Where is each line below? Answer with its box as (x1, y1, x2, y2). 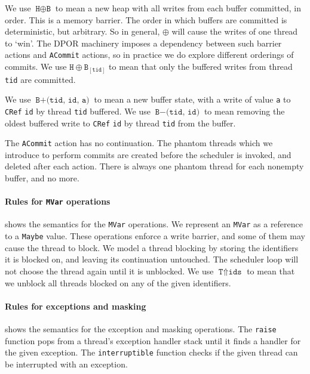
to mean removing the (204, 104, 285, 117)
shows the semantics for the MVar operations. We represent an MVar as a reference (5, 218, 303, 230)
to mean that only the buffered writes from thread (109, 60, 293, 73)
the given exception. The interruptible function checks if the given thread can (5, 346, 298, 358)
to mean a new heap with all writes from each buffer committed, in (55, 2, 302, 14)
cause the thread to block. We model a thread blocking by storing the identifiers (5, 241, 299, 254)
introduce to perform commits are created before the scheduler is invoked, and (5, 148, 291, 160)
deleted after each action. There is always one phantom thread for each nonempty (5, 160, 304, 172)
